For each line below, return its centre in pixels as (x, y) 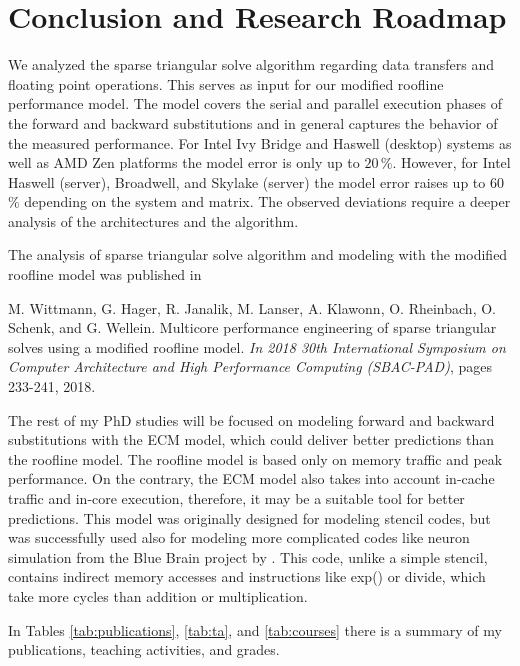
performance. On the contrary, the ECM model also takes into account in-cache (251, 478)
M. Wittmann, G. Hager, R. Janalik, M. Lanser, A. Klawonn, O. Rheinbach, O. (252, 307)
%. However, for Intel (445, 162)
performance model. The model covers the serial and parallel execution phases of (255, 103)
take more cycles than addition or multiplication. (158, 595)
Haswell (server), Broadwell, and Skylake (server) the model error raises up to (247, 181)
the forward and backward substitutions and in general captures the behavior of (253, 122)
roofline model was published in (105, 274)
